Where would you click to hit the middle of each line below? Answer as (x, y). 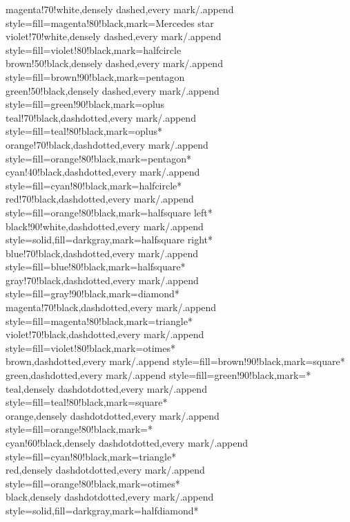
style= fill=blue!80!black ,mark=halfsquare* (96, 267)
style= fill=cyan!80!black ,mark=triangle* (91, 456)
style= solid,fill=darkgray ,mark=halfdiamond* (102, 510)
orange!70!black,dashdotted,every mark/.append (107, 144)
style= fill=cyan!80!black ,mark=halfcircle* (94, 185)
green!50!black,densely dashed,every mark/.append (113, 90)
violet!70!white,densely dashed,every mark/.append (114, 36)
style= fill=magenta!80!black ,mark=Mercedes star (110, 22)
